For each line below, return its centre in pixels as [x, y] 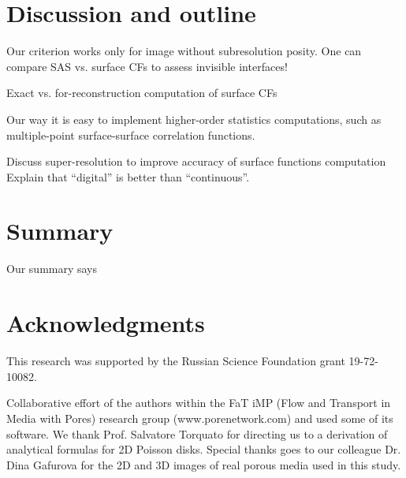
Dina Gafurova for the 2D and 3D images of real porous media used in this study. [204, 464]
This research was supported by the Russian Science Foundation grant [176, 361]
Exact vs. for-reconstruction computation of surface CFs [142, 93]
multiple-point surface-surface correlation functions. [131, 134]
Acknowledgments [106, 323]
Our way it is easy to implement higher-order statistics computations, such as [194, 119]
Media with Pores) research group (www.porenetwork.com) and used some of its [200, 418]
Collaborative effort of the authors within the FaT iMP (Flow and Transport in [199, 403]
